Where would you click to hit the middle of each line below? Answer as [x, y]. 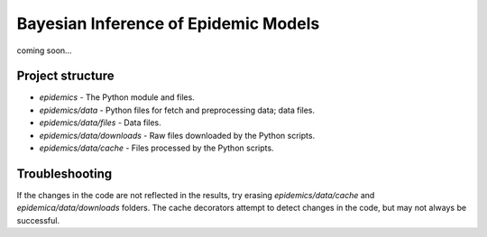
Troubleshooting [64, 173]
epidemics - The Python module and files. [117, 97]
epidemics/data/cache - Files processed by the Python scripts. [156, 148]
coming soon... [44, 50]
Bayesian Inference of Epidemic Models [168, 23]
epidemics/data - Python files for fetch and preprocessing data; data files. [177, 110]
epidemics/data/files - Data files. [100, 123]
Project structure [65, 76]
